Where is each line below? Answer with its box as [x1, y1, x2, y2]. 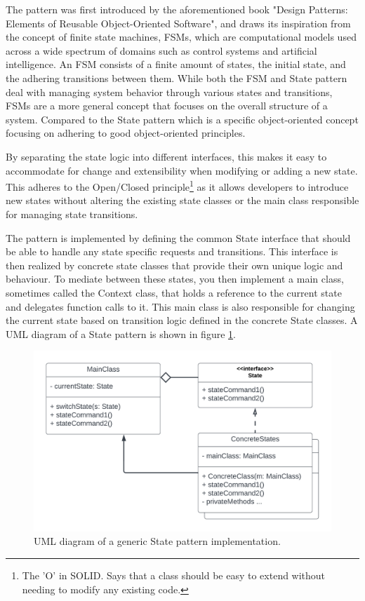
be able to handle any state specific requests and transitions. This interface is [6, 244, 338, 259]
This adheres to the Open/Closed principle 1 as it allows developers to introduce [6, 177, 349, 194]
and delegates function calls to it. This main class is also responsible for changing [6, 299, 355, 313]
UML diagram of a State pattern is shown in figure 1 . [6, 326, 236, 341]
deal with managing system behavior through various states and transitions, [6, 84, 333, 99]
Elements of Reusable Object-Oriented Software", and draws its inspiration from [6, 15, 351, 30]
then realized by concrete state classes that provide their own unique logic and [6, 257, 343, 272]
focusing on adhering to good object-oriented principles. [6, 126, 246, 140]
